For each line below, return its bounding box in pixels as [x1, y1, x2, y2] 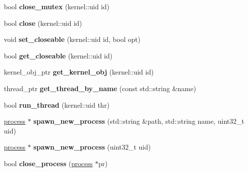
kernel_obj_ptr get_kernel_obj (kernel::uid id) [4, 67, 154, 77]
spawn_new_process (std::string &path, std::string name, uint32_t [33, 116, 245, 126]
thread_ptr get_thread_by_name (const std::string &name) [4, 83, 196, 93]
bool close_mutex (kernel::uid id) [4, 1, 110, 11]
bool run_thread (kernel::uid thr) [4, 99, 110, 110]
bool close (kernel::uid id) [4, 18, 82, 28]
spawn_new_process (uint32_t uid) [33, 142, 151, 152]
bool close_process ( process [4, 158, 93, 168]
